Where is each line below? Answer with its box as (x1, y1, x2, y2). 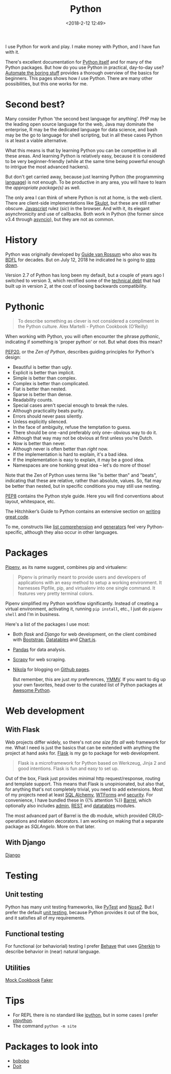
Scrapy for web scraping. (12, 656, 66, 662)
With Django (5, 838, 46, 847)
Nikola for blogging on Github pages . (12, 666, 90, 672)
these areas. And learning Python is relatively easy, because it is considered (5, 152, 166, 159)
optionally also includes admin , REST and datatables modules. (5, 802, 136, 808)
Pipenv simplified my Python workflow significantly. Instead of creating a (5, 600, 158, 606)
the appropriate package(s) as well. (5, 184, 81, 190)
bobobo (12, 1058, 30, 1064)
